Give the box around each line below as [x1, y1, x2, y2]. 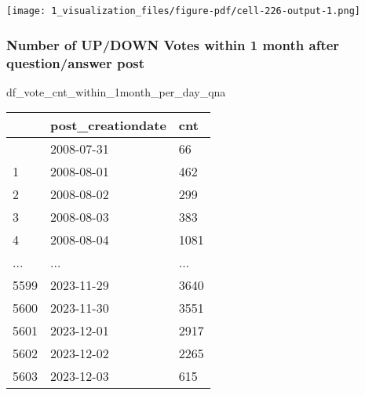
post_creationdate [50, 116, 166, 135]
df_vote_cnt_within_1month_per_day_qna [6, 83, 226, 100]
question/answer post [6, 53, 145, 72]
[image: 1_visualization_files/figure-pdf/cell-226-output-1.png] [6, 5, 361, 16]
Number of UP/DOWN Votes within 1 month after [6, 34, 340, 54]
